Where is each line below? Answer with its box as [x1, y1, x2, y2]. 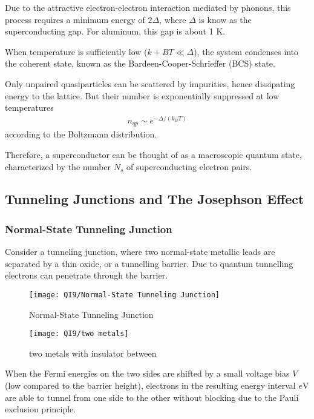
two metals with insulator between [29, 346, 157, 359]
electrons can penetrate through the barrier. [5, 269, 168, 282]
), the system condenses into [194, 45, 299, 58]
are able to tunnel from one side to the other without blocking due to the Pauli [5, 391, 299, 403]
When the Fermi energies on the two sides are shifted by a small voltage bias [5, 367, 290, 380]
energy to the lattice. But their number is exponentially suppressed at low [5, 89, 280, 102]
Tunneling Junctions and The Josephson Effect [5, 190, 304, 208]
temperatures [5, 101, 54, 114]
